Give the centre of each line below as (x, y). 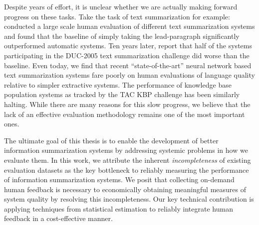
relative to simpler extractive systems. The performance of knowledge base (118, 84)
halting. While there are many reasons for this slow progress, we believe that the (127, 104)
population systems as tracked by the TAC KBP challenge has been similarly (122, 94)
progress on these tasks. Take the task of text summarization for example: (117, 16)
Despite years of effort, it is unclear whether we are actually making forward (121, 6)
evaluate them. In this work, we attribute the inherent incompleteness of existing (128, 160)
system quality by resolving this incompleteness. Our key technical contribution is (129, 199)
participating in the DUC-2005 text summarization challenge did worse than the (127, 55)
